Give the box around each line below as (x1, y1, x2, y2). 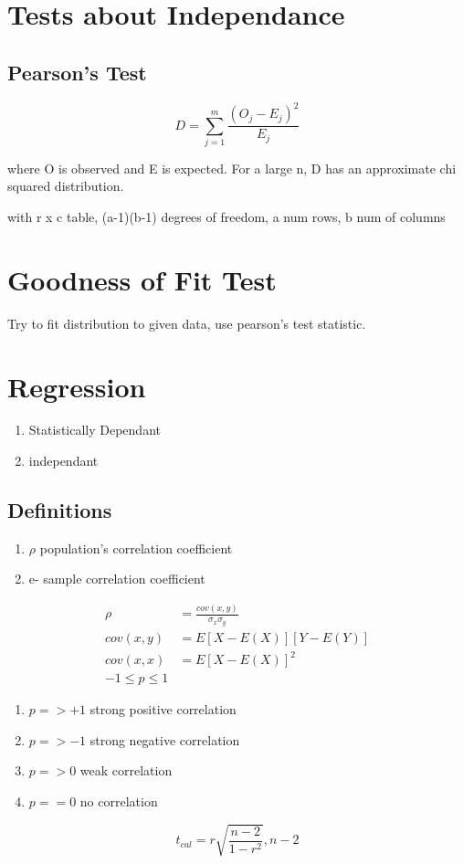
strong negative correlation (89, 730, 240, 749)
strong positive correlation (89, 700, 237, 719)
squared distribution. (7, 176, 124, 195)
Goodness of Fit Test (7, 260, 277, 298)
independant (28, 451, 99, 470)
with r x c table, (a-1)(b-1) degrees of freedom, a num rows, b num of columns (7, 207, 446, 227)
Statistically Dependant (28, 420, 161, 439)
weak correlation (79, 761, 173, 780)
